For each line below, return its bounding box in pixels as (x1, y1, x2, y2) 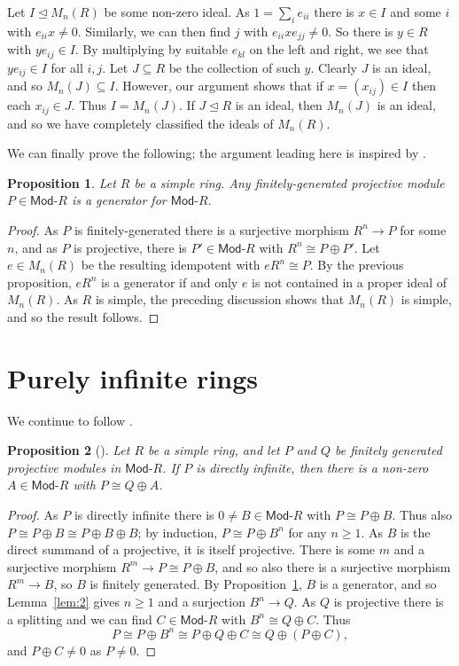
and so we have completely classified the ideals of (7, 114, 274, 132)
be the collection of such (168, 58, 300, 76)
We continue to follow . (7, 411, 133, 429)
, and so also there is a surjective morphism (214, 557, 451, 576)
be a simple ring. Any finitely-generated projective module (134, 173, 445, 192)
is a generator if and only (101, 272, 238, 291)
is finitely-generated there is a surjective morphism (74, 220, 349, 239)
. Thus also (392, 505, 452, 524)
